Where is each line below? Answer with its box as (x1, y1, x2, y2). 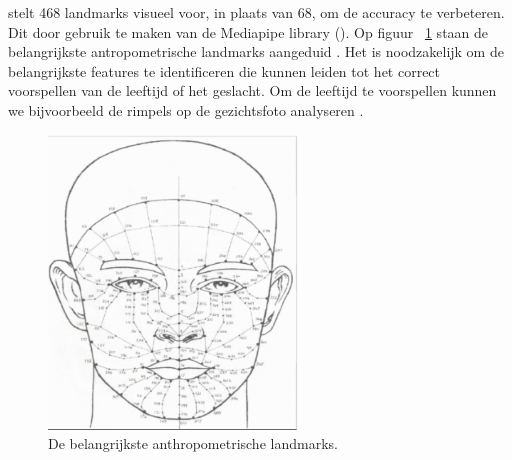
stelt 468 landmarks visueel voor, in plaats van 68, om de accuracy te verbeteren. (8, 2, 505, 22)
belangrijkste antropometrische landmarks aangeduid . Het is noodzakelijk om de (8, 41, 504, 62)
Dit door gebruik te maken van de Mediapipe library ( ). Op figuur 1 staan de (8, 21, 489, 42)
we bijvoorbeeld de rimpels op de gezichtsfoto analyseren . (8, 99, 364, 120)
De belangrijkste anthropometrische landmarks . (48, 433, 338, 454)
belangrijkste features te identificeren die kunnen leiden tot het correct (8, 60, 441, 81)
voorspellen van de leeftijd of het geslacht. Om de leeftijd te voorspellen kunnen (8, 80, 497, 101)
